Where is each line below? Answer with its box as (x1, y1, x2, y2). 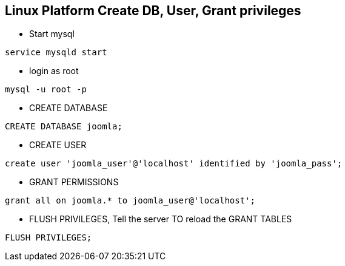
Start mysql (29, 29, 75, 39)
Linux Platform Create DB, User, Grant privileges (5, 3, 301, 18)
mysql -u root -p (5, 84, 87, 95)
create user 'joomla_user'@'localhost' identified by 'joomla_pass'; (5, 159, 343, 169)
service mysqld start (5, 47, 107, 58)
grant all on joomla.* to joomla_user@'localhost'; (5, 196, 256, 206)
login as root (29, 66, 79, 77)
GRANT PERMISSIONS (29, 177, 119, 188)
